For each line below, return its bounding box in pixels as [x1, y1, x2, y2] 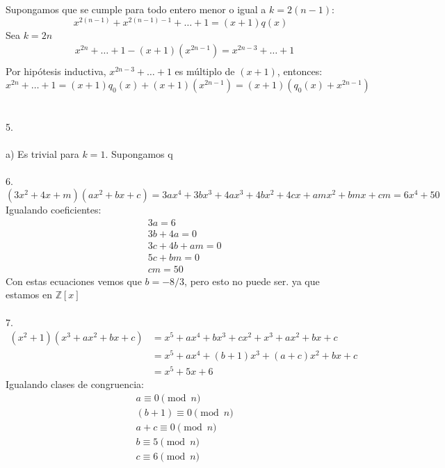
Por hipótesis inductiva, [6, 64, 106, 79]
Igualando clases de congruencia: [6, 377, 144, 392]
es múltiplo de [175, 64, 235, 79]
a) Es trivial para [6, 147, 79, 161]
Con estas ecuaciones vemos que [6, 273, 142, 288]
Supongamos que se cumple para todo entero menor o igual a [6, 2, 266, 16]
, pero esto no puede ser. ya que [184, 273, 320, 288]
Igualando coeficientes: [6, 202, 102, 217]
